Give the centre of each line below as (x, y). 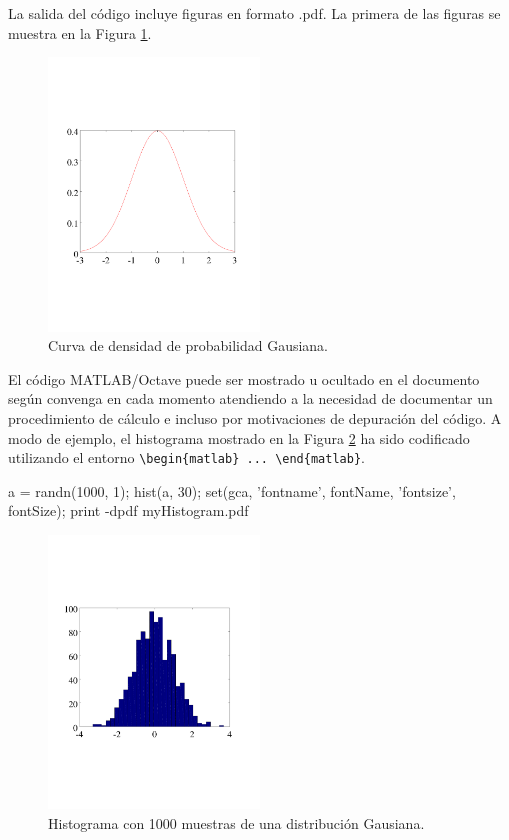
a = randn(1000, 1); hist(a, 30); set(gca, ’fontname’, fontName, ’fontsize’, (232, 490)
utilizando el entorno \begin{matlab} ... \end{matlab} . (186, 457)
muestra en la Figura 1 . (80, 32)
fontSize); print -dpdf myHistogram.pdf (128, 510)
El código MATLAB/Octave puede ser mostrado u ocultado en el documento (244, 378)
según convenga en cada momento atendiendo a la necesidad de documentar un (250, 398)
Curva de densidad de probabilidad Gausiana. (188, 345)
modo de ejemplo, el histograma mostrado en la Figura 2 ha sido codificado (239, 437)
